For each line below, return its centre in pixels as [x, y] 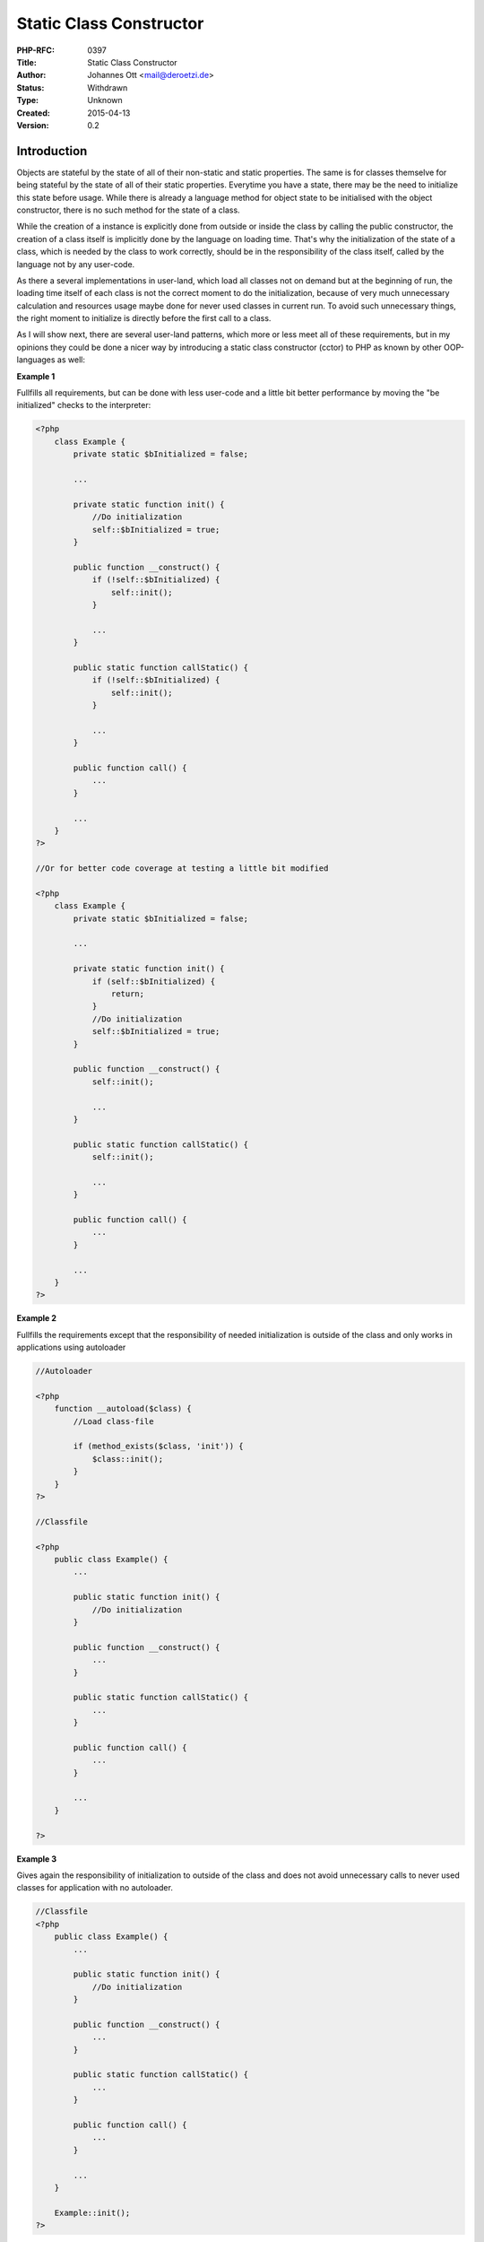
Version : [33, 125]
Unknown [105, 100]
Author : [31, 75]
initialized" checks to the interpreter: [84, 405]
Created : [34, 113]
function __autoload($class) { [123, 1409]
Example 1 [36, 376]
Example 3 [37, 1859]
